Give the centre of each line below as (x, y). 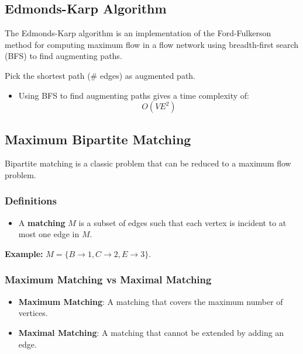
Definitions (31, 201)
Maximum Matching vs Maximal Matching (108, 280)
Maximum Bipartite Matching (98, 139)
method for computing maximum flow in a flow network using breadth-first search (152, 44)
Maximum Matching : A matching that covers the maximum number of (151, 301)
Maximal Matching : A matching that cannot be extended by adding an (151, 332)
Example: (24, 253)
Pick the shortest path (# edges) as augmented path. (100, 75)
